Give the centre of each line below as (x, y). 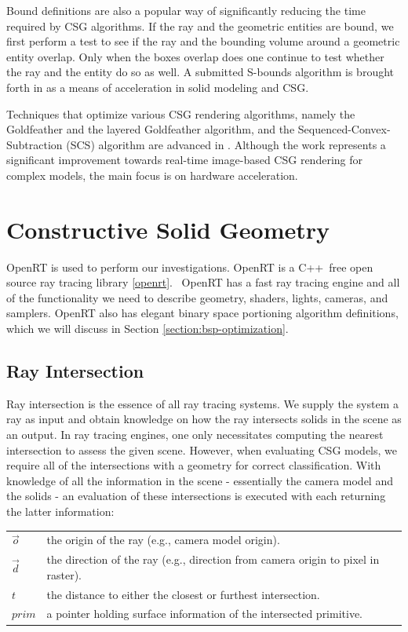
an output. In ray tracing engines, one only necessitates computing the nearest (195, 435)
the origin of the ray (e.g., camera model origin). (163, 540)
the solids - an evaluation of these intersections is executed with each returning (196, 496)
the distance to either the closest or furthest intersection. (183, 594)
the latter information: (60, 511)
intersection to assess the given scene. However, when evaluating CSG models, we (202, 449)
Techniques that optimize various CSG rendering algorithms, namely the (181, 113)
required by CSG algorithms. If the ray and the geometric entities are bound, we (200, 26)
